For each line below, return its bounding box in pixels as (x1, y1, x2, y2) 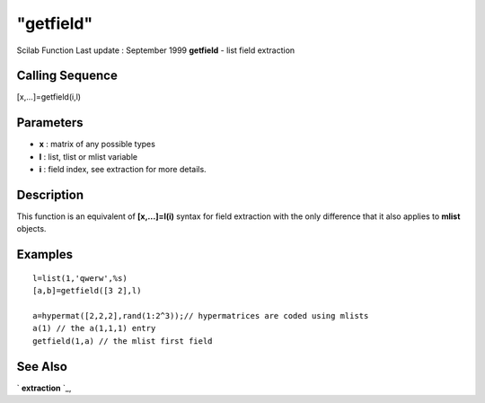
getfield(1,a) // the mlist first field (32, 336, 213, 346)
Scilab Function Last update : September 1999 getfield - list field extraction (16, 45, 295, 56)
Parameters (16, 115, 84, 130)
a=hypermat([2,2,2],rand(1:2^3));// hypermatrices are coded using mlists (32, 311, 369, 321)
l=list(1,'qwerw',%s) (32, 273, 128, 283)
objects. (16, 223, 47, 234)
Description (16, 187, 84, 202)
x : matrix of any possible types (39, 139, 156, 150)
